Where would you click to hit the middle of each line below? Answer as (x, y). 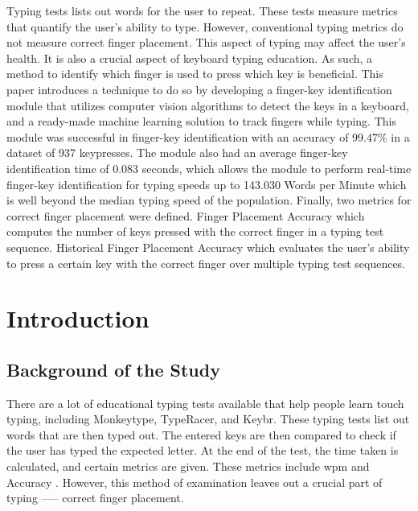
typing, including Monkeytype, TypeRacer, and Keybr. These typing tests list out (208, 419)
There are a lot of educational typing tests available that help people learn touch (205, 403)
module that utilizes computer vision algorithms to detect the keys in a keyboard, (208, 105)
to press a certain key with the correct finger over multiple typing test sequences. (206, 263)
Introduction (78, 318)
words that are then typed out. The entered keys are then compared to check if (201, 434)
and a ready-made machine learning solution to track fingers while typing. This (201, 121)
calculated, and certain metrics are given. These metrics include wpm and (188, 466)
